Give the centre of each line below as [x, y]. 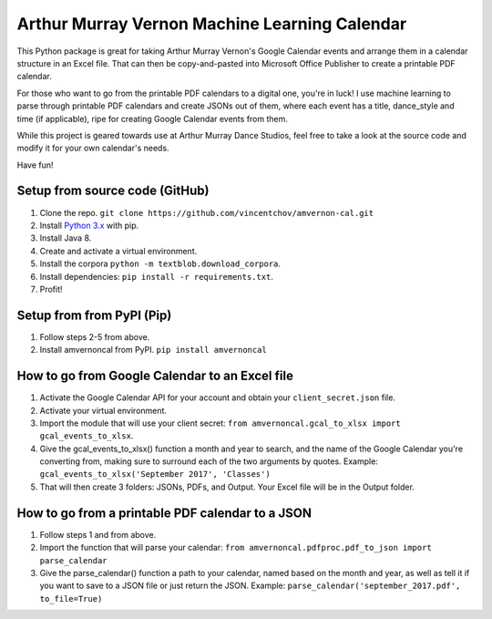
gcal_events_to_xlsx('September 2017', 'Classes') [155, 475]
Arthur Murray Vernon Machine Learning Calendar [212, 24]
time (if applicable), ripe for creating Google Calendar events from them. [153, 119]
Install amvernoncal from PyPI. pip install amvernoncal [154, 350]
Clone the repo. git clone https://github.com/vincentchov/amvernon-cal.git [206, 212]
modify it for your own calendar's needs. [93, 148]
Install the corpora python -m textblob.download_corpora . [160, 263]
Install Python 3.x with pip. [89, 225]
